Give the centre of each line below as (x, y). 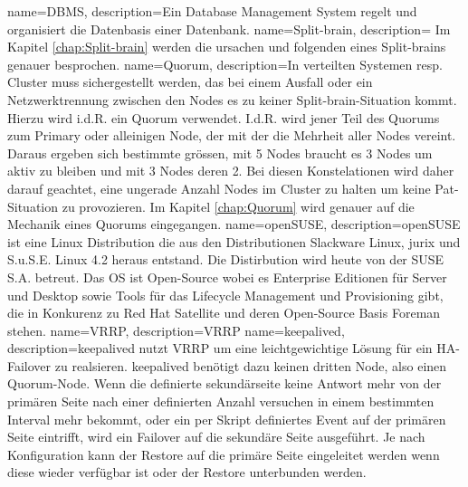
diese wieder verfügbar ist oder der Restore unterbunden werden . (187, 472)
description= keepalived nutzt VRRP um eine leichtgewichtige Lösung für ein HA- (234, 348)
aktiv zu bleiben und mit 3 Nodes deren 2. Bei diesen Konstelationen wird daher (231, 171)
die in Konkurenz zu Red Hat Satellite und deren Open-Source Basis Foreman (224, 313)
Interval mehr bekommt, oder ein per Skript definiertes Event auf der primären (227, 419)
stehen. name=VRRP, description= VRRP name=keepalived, (176, 330)
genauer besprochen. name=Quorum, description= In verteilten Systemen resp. (225, 64)
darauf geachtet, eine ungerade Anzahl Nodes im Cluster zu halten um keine (219, 188)
